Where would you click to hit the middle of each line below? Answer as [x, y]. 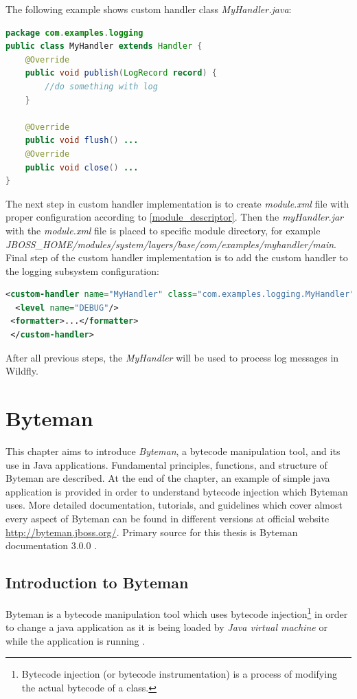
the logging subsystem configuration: [82, 270]
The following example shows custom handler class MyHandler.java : [149, 9]
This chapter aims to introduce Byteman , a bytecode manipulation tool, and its [173, 451]
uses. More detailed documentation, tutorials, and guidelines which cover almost [174, 505]
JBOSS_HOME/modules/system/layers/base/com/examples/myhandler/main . [171, 244]
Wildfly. [22, 371]
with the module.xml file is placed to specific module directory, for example [163, 230]
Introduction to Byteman [97, 582]
